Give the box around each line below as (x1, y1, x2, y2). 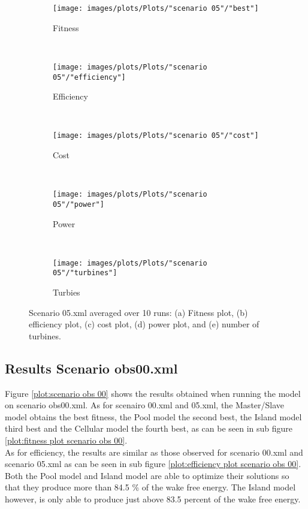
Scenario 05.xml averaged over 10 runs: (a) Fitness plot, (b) (29, 306, 248, 318)
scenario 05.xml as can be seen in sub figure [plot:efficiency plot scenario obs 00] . (5, 457, 301, 470)
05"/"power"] (53, 200, 104, 209)
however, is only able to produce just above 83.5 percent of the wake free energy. (5, 492, 301, 505)
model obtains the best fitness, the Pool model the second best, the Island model (5, 410, 302, 423)
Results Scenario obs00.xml (5, 359, 178, 377)
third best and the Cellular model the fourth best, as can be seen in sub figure (5, 422, 293, 435)
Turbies (53, 286, 80, 298)
